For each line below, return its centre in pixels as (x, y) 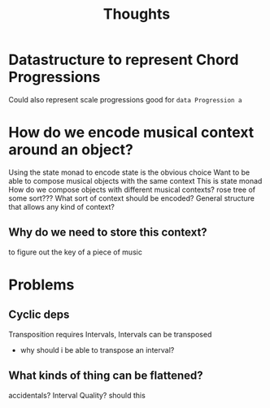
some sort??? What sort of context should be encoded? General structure (131, 198)
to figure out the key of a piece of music (75, 252)
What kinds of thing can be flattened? (106, 376)
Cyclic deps (39, 315)
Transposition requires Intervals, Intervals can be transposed (110, 334)
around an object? (71, 150)
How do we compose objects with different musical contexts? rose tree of (132, 189)
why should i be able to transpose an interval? (97, 349)
